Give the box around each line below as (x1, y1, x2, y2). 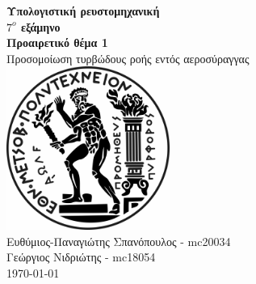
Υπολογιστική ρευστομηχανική (6, 2, 160, 19)
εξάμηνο (20, 18, 61, 35)
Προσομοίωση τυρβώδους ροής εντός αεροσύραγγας (6, 49, 250, 66)
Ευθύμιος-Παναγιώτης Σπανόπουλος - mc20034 (6, 232, 231, 249)
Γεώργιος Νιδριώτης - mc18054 (6, 248, 156, 265)
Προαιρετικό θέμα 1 (6, 34, 108, 51)
